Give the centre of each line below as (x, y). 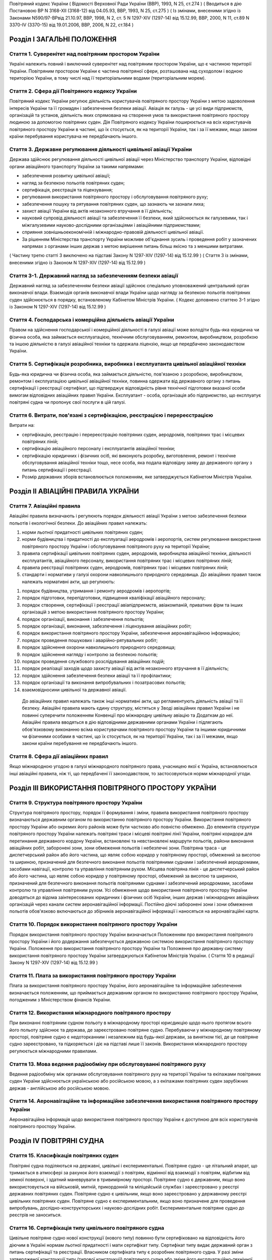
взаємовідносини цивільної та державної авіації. (74, 689)
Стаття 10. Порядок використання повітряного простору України (93, 924)
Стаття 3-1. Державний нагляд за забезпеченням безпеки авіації (94, 276)
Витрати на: (22, 425)
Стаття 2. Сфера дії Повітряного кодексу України (73, 91)
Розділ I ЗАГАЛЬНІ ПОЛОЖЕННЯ (63, 39)
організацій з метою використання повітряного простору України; (93, 612)
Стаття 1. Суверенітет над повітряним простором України (84, 54)
